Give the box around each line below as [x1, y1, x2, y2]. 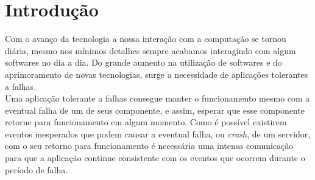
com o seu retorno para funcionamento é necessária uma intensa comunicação [5, 139, 294, 152]
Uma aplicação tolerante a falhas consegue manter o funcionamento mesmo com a [5, 92, 310, 105]
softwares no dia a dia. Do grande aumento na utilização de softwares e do [5, 56, 282, 69]
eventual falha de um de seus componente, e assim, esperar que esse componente [5, 103, 305, 116]
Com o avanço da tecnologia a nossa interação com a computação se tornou [5, 32, 286, 45]
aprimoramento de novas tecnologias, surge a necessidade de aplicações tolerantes [5, 67, 308, 80]
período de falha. [5, 163, 68, 176]
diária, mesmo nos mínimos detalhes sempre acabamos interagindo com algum [5, 44, 296, 57]
